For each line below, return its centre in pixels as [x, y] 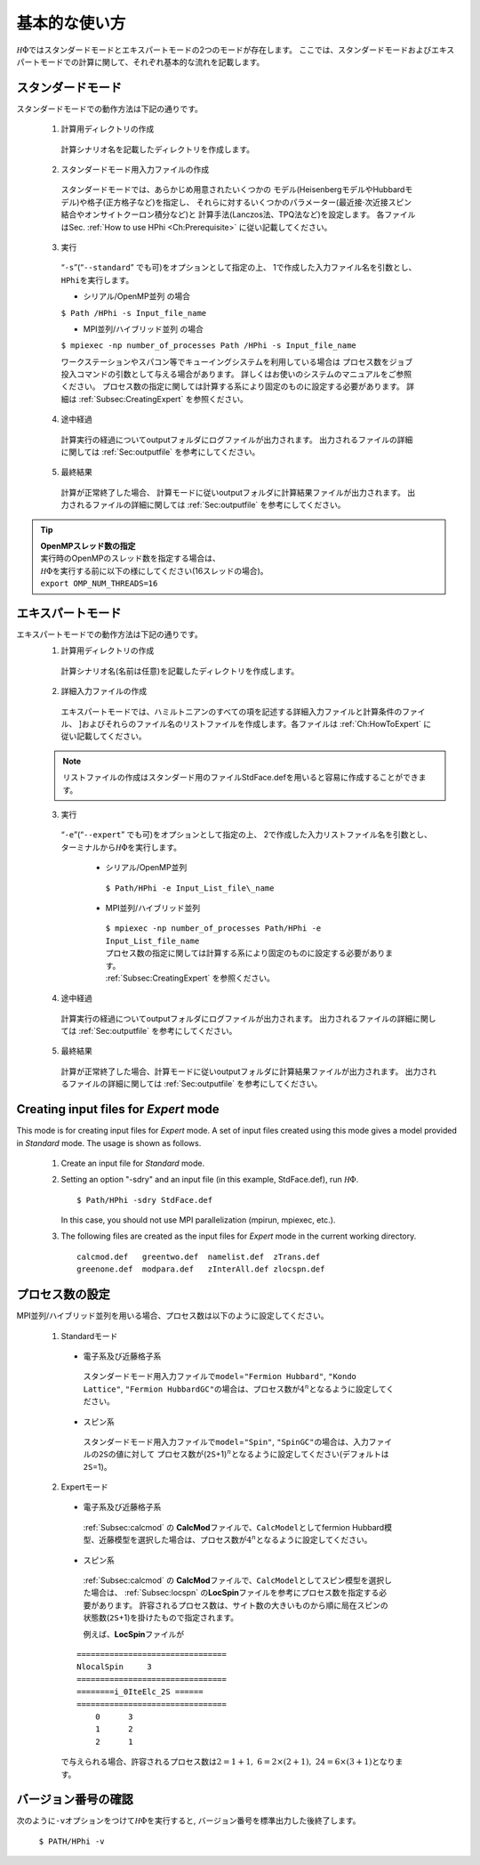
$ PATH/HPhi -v [72, 1841]
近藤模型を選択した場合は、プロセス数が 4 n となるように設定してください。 [235, 1539]
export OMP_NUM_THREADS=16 [99, 584]
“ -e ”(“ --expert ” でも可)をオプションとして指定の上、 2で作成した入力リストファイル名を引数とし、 [247, 835]
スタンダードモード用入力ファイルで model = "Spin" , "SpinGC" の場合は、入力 [226, 1441]
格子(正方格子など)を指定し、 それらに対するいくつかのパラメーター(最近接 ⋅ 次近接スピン [250, 202]
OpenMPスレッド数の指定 [88, 546]
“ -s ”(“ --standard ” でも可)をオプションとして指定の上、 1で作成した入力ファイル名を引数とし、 [239, 268]
